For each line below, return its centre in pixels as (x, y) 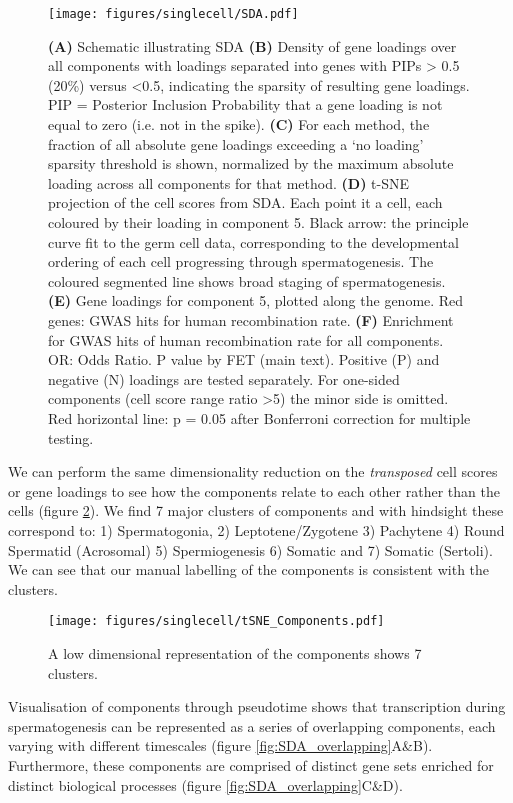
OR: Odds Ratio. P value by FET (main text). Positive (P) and (244, 359)
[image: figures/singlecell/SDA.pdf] (173, 14)
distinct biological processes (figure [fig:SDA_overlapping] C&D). (205, 784)
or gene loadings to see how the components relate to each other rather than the (254, 490)
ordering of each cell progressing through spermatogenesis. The (241, 261)
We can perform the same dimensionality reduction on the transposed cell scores (253, 471)
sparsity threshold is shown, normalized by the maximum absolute (251, 163)
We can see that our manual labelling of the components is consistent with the (249, 569)
